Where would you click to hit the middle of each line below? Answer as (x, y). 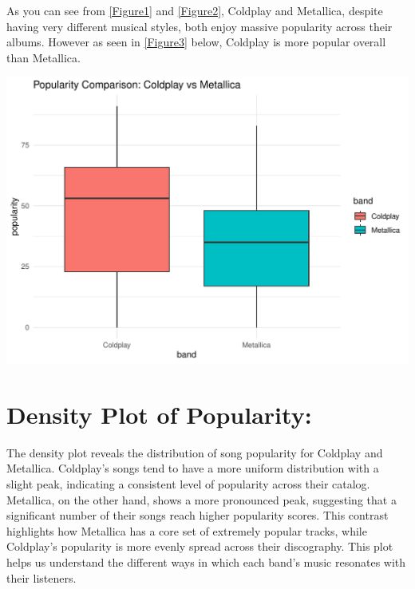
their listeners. (41, 577)
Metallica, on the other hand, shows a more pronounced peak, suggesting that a (202, 499)
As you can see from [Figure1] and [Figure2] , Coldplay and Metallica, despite (195, 10)
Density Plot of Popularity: (159, 414)
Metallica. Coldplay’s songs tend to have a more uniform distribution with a (193, 468)
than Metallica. (43, 57)
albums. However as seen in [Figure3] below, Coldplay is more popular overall (196, 42)
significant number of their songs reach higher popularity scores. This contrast (198, 515)
